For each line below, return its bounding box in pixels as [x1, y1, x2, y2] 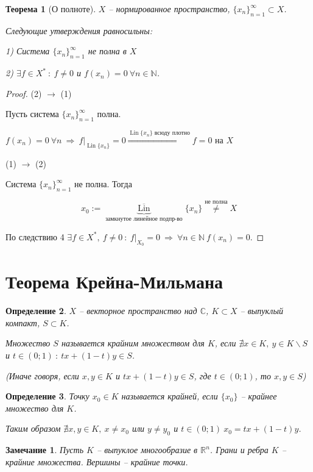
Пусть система [5, 107, 59, 120]
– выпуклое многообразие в [96, 443, 198, 456]
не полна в [88, 45, 127, 57]
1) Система [5, 45, 50, 57]
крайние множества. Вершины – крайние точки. [5, 455, 188, 468]
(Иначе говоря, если [5, 369, 79, 382]
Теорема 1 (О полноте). [5, 2, 96, 15]
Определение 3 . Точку [5, 390, 90, 402]
